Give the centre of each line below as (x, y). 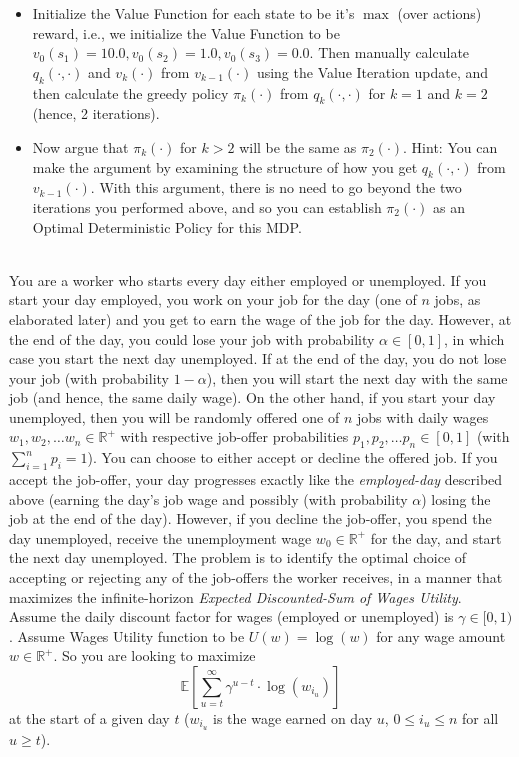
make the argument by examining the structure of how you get (225, 166)
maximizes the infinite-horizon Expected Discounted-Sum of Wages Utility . (235, 596)
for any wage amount (441, 635)
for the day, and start (436, 537)
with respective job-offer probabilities (234, 436)
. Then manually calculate (389, 52)
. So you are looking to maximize (154, 655)
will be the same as (298, 146)
